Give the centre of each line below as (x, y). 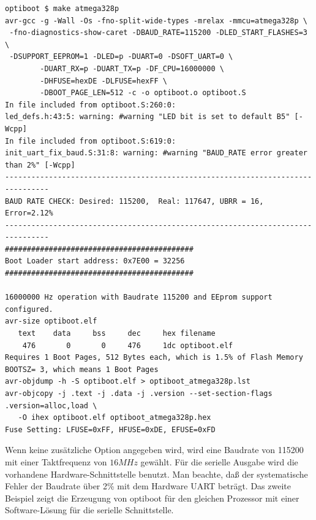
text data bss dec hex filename (117, 334)
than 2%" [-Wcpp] (40, 165)
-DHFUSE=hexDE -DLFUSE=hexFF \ (103, 81)
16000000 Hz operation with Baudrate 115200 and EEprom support (139, 297)
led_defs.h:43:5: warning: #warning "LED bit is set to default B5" (148, 117)
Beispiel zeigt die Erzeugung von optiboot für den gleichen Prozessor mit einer (152, 498)
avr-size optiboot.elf (51, 321)
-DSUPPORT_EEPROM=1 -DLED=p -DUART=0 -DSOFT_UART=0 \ (121, 57)
